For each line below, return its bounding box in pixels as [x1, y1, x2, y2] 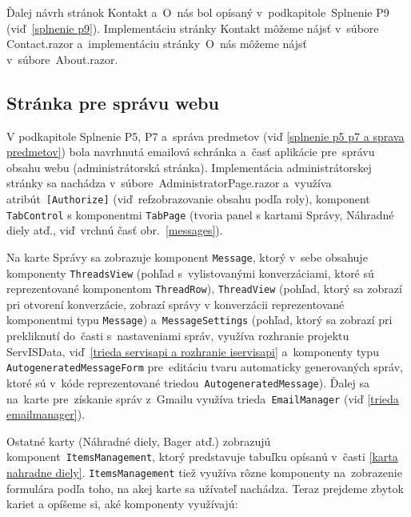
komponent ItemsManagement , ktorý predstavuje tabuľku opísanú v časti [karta [6, 448, 398, 465]
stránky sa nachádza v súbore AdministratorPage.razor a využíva [6, 174, 332, 191]
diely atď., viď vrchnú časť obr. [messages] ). [6, 222, 223, 238]
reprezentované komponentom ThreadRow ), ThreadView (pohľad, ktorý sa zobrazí [6, 280, 402, 297]
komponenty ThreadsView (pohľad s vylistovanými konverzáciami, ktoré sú [6, 264, 374, 281]
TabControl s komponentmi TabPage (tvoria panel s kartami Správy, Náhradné [6, 206, 394, 222]
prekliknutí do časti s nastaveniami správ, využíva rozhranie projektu [6, 327, 349, 344]
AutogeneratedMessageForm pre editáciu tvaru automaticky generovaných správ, [6, 359, 403, 375]
